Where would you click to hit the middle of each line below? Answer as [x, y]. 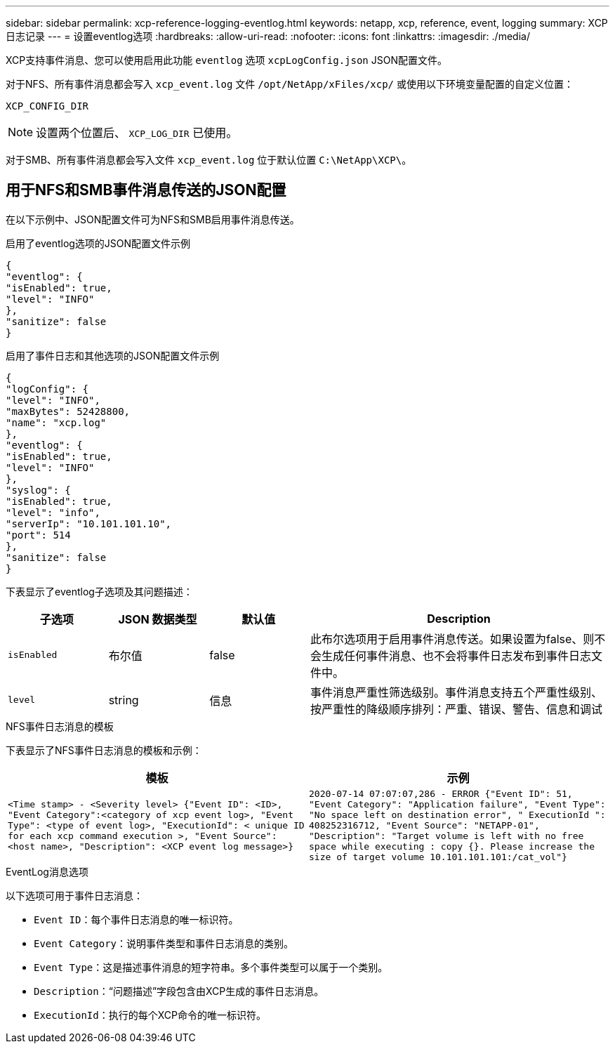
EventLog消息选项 [47, 871]
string [124, 700]
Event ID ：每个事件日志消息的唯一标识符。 [136, 919]
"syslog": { [38, 490]
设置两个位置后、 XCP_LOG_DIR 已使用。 [137, 133]
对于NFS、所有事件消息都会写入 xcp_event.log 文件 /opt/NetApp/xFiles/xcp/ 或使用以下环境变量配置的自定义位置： [290, 84]
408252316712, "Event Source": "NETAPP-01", [424, 825]
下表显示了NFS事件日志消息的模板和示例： [104, 750]
